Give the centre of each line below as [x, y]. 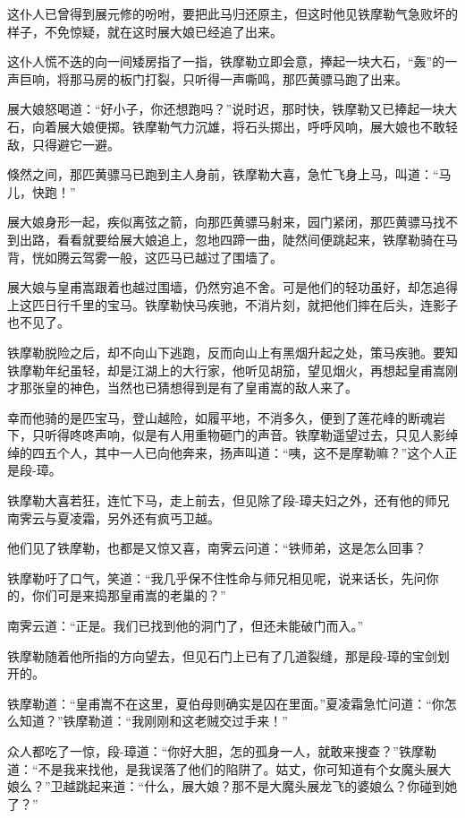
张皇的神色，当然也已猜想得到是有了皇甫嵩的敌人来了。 [194, 387]
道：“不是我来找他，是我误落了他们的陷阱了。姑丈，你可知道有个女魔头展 [223, 768]
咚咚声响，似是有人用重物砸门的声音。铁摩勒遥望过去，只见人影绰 [263, 435]
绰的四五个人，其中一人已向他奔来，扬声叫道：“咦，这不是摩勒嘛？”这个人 [226, 452]
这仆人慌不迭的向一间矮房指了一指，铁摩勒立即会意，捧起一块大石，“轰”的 [226, 61]
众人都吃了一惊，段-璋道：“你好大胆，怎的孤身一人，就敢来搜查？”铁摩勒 [222, 751]
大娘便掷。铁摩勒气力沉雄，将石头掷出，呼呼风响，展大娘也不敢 [257, 126]
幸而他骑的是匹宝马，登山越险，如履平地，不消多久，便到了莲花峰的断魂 [220, 417]
